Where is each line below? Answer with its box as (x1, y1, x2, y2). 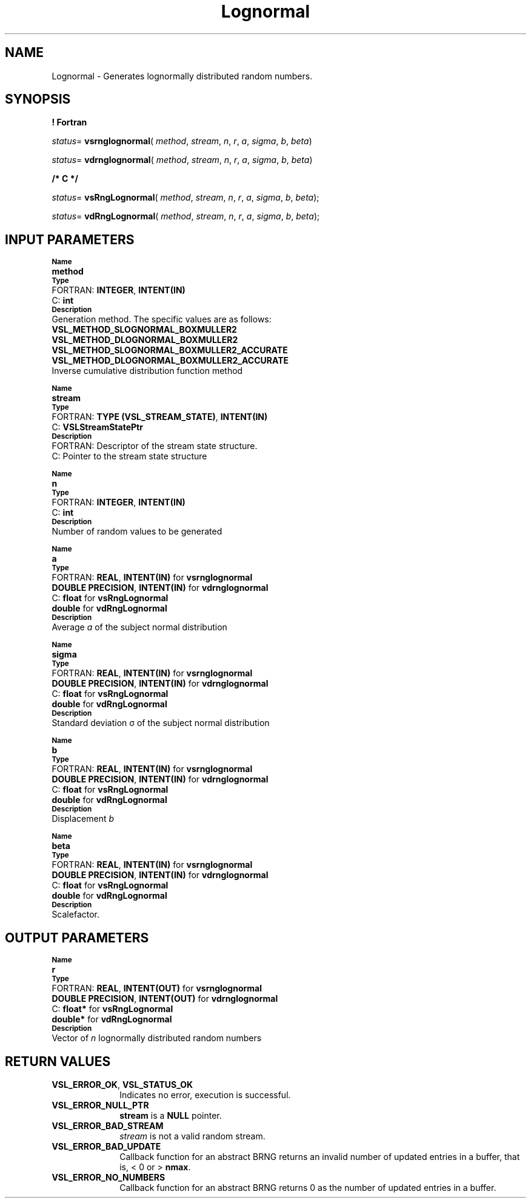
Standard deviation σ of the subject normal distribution (52, 718, 270, 728)
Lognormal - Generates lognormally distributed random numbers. (52, 70, 313, 81)
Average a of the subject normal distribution (52, 622, 227, 633)
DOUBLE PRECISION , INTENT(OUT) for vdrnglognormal (52, 993, 278, 1004)
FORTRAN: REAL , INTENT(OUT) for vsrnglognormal (52, 983, 262, 994)
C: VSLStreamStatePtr (52, 422, 143, 433)
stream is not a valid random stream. (119, 1130, 265, 1141)
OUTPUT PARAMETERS (5, 930, 149, 945)
